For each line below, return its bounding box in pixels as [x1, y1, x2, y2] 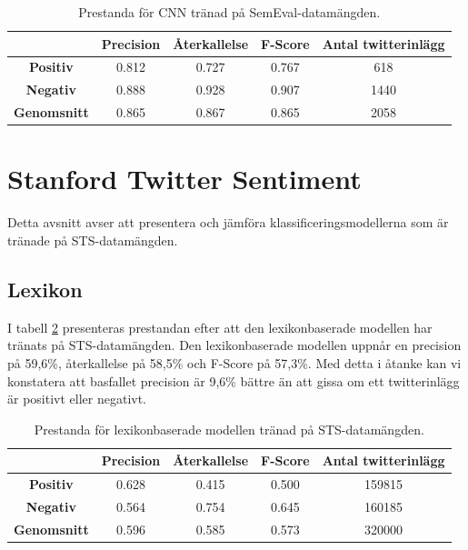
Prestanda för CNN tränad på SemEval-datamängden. [78, 3, 381, 21]
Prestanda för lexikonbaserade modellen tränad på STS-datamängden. [34, 419, 424, 438]
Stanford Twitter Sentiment [7, 160, 362, 197]
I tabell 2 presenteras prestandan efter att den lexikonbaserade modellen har [7, 317, 433, 336]
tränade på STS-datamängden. [7, 230, 178, 249]
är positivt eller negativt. [7, 389, 147, 408]
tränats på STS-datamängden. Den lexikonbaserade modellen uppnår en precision [7, 335, 462, 355]
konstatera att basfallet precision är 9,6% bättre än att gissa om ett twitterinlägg [7, 371, 460, 390]
